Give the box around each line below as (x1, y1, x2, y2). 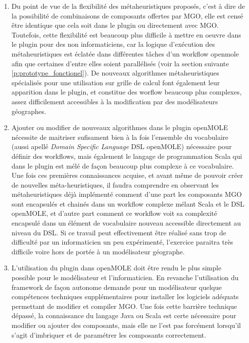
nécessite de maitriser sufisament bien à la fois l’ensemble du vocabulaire (11, 132, 229, 142)
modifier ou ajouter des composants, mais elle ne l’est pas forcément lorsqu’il (11, 320, 241, 330)
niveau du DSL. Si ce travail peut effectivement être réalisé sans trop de (11, 227, 226, 237)
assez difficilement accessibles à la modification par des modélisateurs (11, 96, 218, 106)
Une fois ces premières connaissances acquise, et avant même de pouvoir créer (11, 170, 243, 180)
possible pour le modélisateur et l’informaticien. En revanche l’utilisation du (11, 272, 239, 283)
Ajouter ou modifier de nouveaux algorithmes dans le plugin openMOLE (11, 122, 228, 133)
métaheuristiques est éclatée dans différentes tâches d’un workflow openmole (11, 48, 239, 58)
